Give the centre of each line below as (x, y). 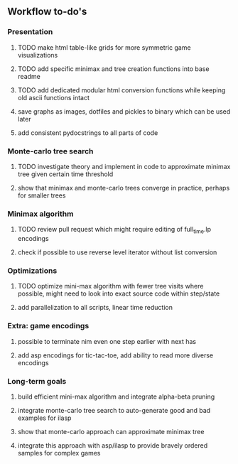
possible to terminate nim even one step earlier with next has (107, 341)
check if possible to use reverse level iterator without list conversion (117, 252)
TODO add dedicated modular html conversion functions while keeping (121, 90)
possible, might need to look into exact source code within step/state (119, 293)
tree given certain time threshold (65, 174)
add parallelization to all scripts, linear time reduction (95, 308)
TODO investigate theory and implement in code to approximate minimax (124, 166)
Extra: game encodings (48, 326)
